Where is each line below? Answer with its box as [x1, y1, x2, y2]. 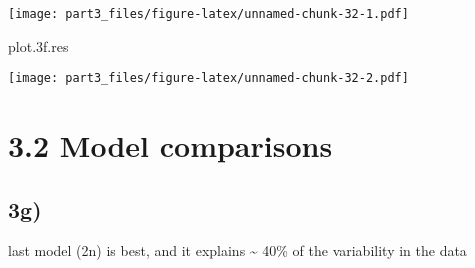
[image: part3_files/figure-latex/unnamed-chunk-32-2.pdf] [8, 71, 409, 86]
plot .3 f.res [8, 35, 69, 56]
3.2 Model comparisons [8, 125, 333, 166]
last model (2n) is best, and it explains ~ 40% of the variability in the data [8, 240, 467, 261]
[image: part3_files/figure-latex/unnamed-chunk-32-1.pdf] [8, 7, 409, 21]
